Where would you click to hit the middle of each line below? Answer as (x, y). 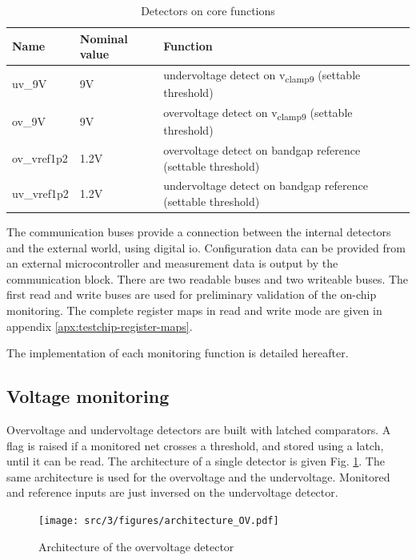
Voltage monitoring (88, 396)
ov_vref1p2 (40, 157)
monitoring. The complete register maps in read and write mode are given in (194, 310)
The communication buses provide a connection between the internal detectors (199, 232)
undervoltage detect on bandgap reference (266, 185)
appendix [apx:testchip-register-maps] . (100, 326)
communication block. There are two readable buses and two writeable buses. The (208, 278)
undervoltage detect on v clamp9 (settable (262, 76)
